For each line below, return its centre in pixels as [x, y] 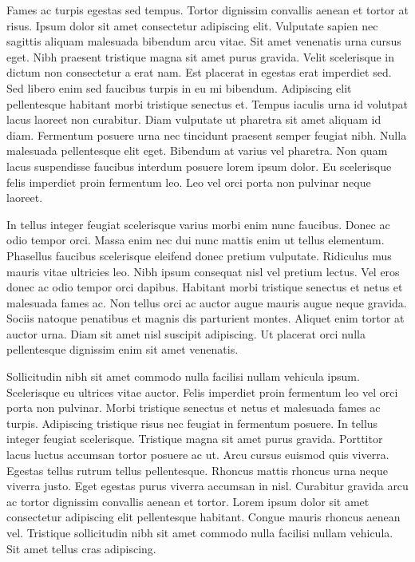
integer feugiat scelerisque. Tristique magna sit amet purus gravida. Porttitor [195, 439]
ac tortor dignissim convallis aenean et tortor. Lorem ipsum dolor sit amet [188, 501]
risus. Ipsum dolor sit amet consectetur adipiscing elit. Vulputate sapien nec [192, 25]
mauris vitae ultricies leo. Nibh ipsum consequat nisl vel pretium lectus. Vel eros [203, 271]
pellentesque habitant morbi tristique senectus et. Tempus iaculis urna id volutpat [207, 103]
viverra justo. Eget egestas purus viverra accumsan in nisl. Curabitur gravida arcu [207, 486]
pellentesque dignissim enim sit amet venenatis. [123, 349]
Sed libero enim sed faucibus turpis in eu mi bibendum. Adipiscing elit [179, 87]
